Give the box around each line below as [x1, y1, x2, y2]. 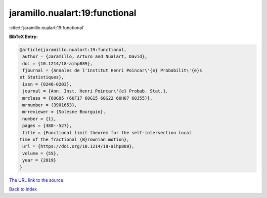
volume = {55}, [22, 151, 59, 156]
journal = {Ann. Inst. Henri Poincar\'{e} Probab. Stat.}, [22, 88, 169, 94]
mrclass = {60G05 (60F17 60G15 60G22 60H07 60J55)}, [22, 95, 153, 101]
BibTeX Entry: [9, 34, 38, 40]
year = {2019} [22, 158, 56, 163]
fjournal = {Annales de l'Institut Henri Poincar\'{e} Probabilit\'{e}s [22, 68, 202, 74]
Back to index [9, 186, 37, 192]
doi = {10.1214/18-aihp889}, [22, 61, 93, 66]
